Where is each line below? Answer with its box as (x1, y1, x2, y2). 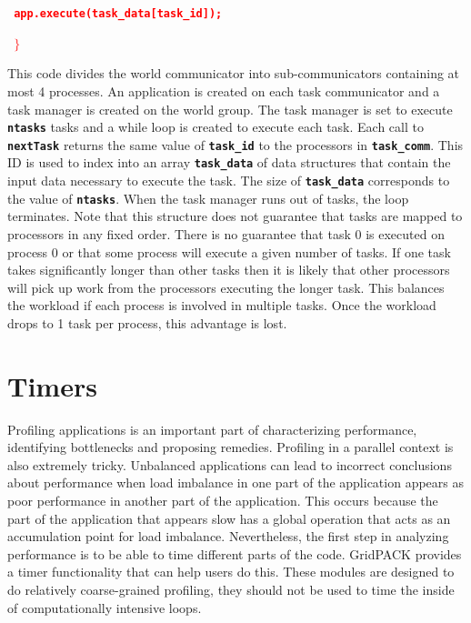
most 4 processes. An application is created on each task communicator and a (7, 81, 440, 100)
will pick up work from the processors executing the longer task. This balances (7, 277, 445, 296)
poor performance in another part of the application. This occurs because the (7, 491, 438, 510)
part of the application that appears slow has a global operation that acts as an (7, 508, 451, 528)
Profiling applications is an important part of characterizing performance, (7, 419, 417, 438)
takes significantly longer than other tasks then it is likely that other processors (7, 260, 450, 279)
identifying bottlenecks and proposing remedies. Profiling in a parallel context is (7, 437, 454, 457)
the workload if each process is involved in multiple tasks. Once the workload (7, 296, 436, 315)
